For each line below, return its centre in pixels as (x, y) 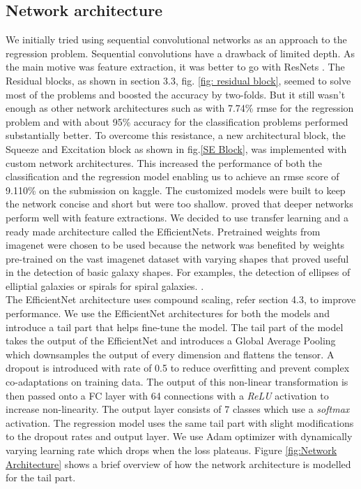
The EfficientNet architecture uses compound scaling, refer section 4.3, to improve (181, 299)
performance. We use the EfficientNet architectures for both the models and (168, 313)
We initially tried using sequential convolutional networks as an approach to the (176, 39)
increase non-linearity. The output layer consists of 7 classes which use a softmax (178, 409)
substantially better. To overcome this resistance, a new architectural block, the (176, 135)
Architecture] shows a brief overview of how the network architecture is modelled (178, 464)
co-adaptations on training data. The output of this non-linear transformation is (177, 382)
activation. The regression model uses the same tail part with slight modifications (180, 422)
